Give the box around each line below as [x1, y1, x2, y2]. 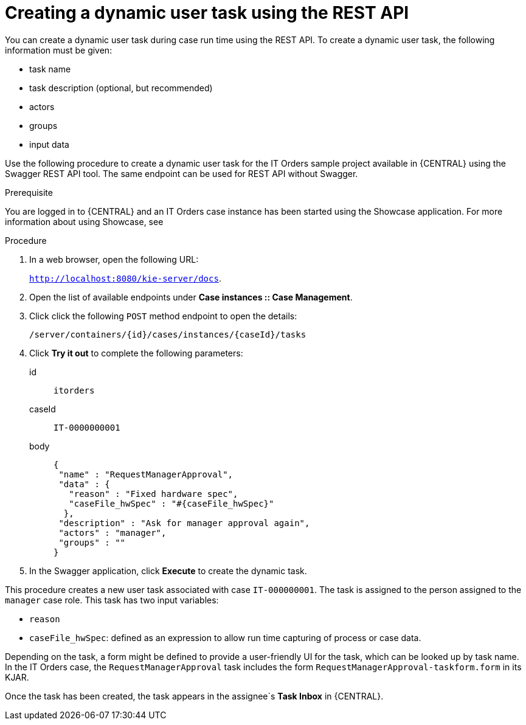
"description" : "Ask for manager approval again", [58, 518, 310, 528]
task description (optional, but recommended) [29, 82, 213, 93]
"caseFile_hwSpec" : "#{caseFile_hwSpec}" [69, 498, 274, 508]
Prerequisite [5, 187, 53, 198]
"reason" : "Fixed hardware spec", [69, 488, 238, 499]
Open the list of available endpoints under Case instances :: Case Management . [29, 291, 353, 302]
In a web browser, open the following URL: [29, 254, 199, 265]
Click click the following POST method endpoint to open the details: [29, 310, 297, 321]
